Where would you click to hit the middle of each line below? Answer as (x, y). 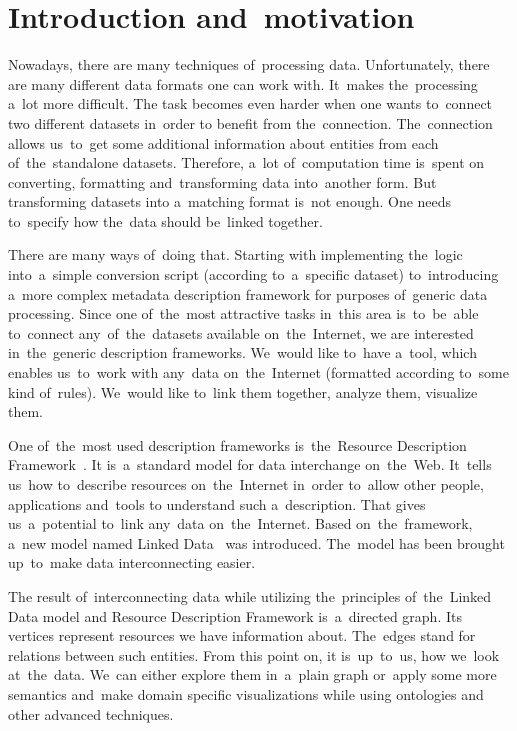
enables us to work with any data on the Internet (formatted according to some (258, 372)
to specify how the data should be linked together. (165, 220)
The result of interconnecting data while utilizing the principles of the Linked (250, 595)
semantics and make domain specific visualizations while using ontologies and (246, 693)
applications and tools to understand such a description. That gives (217, 503)
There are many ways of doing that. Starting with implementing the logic (235, 254)
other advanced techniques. (91, 713)
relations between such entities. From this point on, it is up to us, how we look (254, 654)
